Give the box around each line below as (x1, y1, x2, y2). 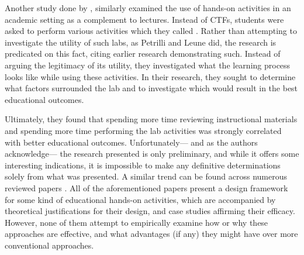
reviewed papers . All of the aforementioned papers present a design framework (5, 181, 288, 194)
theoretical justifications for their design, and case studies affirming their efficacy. (5, 205, 295, 217)
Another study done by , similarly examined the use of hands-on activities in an (5, 2, 291, 13)
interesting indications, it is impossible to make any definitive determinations (5, 158, 281, 171)
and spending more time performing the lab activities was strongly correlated (5, 124, 282, 136)
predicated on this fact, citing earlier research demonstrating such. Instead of (5, 47, 281, 60)
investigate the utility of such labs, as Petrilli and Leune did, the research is (5, 36, 277, 48)
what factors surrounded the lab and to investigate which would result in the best (5, 82, 298, 94)
